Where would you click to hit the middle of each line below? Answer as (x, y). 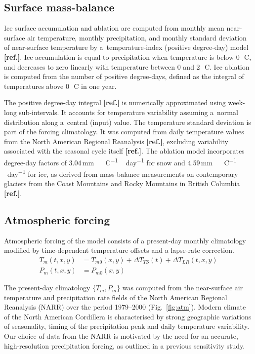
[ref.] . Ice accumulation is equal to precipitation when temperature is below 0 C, (128, 57)
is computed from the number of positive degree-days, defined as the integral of (124, 76)
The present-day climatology (47, 288)
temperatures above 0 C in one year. (60, 86)
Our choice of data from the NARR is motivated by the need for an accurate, (121, 336)
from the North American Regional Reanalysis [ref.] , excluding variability (116, 141)
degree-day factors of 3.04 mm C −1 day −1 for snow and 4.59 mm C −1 (120, 161)
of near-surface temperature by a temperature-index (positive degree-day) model (126, 47)
